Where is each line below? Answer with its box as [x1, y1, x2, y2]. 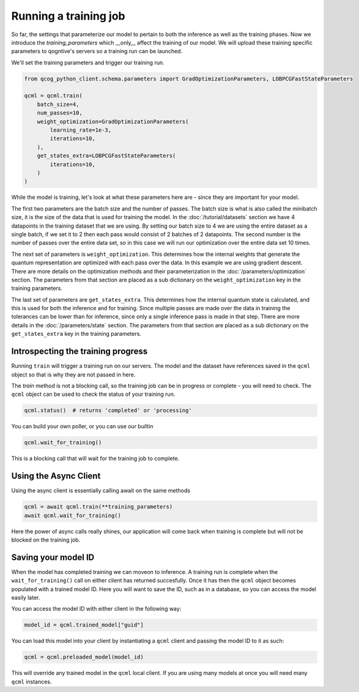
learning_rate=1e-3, [50, 127, 112, 134]
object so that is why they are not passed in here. [11, 371, 136, 378]
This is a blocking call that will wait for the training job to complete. [11, 455, 180, 462]
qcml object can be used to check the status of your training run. [11, 390, 176, 398]
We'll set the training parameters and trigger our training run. [11, 59, 165, 66]
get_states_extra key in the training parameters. [11, 330, 142, 338]
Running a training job [11, 9, 125, 23]
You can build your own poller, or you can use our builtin [11, 423, 154, 430]
